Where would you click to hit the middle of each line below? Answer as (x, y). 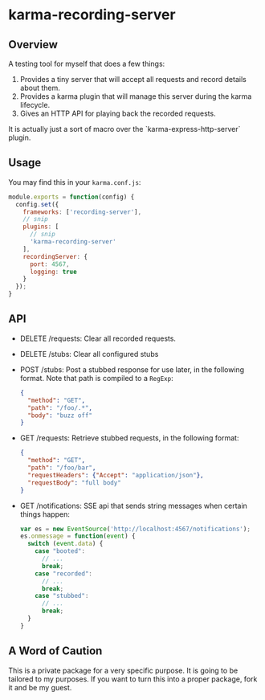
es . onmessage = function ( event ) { (77, 536)
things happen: (45, 514)
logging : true (53, 272)
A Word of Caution (55, 651)
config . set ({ (37, 204)
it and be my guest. (40, 687)
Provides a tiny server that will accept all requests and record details (133, 79)
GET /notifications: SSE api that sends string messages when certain (133, 506)
